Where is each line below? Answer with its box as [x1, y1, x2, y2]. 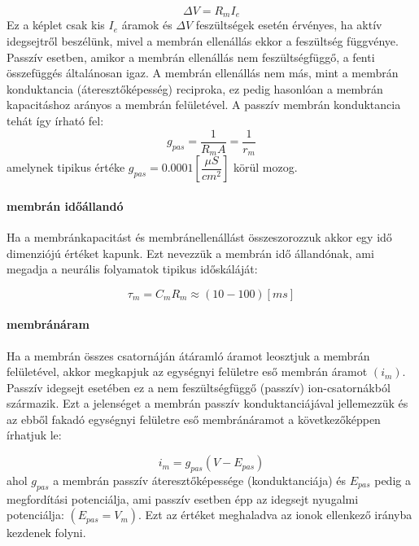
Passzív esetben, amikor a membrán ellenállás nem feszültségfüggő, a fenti [7, 48, 375, 65]
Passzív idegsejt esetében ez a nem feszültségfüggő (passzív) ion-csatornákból [7, 378, 391, 395]
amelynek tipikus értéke [7, 159, 125, 176]
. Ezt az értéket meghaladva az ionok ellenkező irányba [138, 506, 412, 523]
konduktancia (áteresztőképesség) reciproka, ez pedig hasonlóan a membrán [7, 80, 383, 97]
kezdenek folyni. [7, 524, 86, 541]
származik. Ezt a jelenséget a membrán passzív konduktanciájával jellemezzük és [7, 395, 408, 412]
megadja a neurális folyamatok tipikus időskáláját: [7, 260, 258, 277]
